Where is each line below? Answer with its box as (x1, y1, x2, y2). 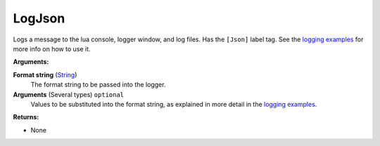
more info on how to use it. (13, 44, 91, 53)
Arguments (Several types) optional (13, 90, 125, 98)
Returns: (13, 113, 39, 121)
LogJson (13, 11, 65, 26)
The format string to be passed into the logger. (30, 81, 166, 89)
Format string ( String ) (13, 70, 77, 79)
